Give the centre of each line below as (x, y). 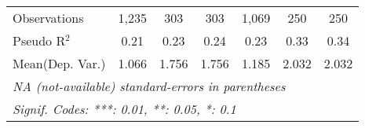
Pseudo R (39, 40)
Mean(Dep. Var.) (59, 63)
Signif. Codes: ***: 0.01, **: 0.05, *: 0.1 (124, 109)
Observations (48, 18)
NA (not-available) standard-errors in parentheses (149, 86)
